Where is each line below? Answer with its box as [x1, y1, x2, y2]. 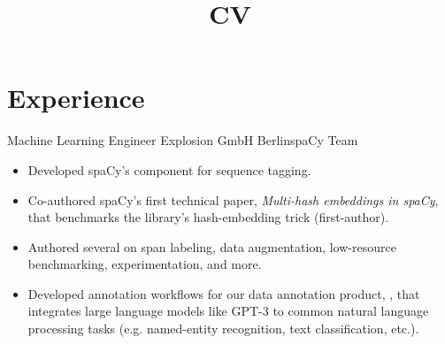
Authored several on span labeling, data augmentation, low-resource [27, 237, 396, 256]
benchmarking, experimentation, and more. [27, 255, 262, 273]
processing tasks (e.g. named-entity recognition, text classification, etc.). [27, 319, 419, 338]
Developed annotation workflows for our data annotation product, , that [27, 284, 420, 302]
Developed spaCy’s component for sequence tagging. [27, 160, 311, 179]
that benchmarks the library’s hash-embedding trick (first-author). [27, 208, 389, 226]
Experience [7, 80, 145, 116]
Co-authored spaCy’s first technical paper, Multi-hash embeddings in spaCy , [27, 190, 439, 209]
